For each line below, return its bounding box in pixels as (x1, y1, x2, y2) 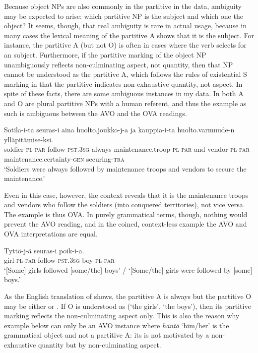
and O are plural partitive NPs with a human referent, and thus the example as (4, 98, 247, 108)
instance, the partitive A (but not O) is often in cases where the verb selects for (4, 40, 247, 50)
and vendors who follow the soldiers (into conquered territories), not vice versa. (4, 199, 245, 210)
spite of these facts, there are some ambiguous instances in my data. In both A (4, 88, 244, 99)
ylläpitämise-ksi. (4, 134, 53, 144)
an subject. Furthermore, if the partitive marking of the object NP (4, 49, 206, 59)
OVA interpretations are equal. (4, 229, 98, 239)
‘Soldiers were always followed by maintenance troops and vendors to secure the (4, 163, 247, 174)
